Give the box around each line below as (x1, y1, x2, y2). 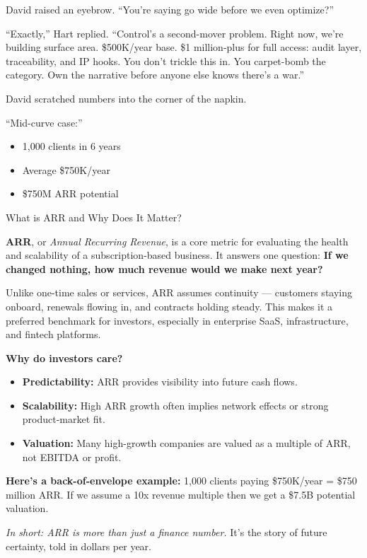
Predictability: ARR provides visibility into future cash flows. (22, 374, 298, 389)
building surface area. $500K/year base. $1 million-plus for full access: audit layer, (6, 40, 362, 54)
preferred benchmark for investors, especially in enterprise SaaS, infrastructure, (6, 313, 349, 327)
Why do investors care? (6, 350, 123, 365)
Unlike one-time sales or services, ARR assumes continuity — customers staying (6, 285, 353, 300)
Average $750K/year (22, 162, 110, 177)
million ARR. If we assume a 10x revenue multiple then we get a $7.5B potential (6, 487, 356, 501)
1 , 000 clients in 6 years (22, 139, 121, 153)
